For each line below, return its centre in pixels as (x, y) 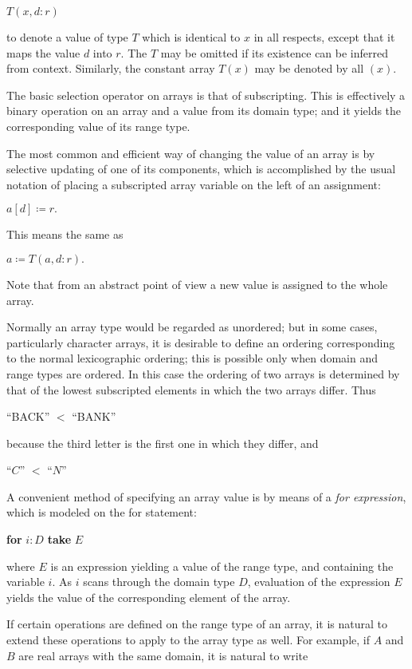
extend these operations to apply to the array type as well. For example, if (188, 640)
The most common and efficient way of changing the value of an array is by (191, 153)
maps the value (43, 52)
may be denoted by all (309, 68)
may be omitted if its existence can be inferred (275, 52)
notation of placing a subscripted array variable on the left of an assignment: (194, 184)
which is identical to (191, 37)
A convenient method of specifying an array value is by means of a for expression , (206, 496)
